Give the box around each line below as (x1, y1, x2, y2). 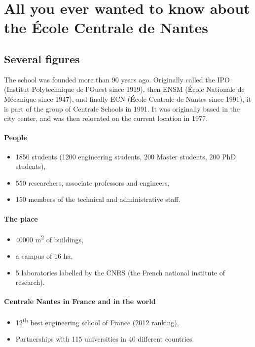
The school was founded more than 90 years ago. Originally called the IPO (4, 74, 230, 84)
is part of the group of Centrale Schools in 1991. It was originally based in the (4, 103, 240, 114)
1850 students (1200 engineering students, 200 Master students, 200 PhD (15, 151, 236, 161)
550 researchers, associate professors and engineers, (15, 177, 170, 188)
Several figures (4, 51, 80, 66)
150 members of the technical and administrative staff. (15, 194, 181, 204)
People (4, 132, 27, 143)
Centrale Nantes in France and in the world (4, 296, 156, 307)
